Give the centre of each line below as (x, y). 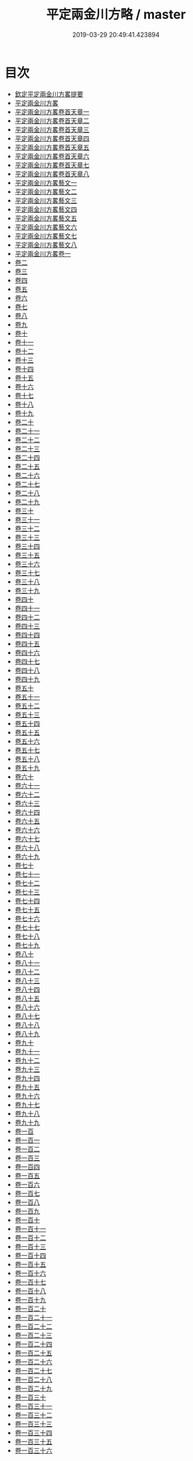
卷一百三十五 (33, 1441)
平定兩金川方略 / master (116, 15)
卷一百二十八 (33, 1379)
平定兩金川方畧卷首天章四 (52, 138)
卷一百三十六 (33, 1450)
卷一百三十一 (33, 1406)
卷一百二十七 (33, 1370)
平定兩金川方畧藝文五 (46, 218)
